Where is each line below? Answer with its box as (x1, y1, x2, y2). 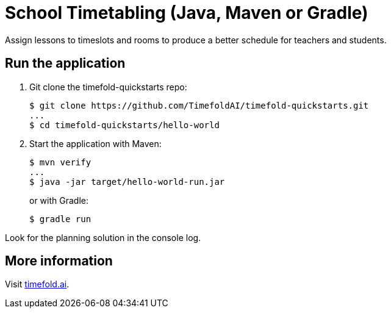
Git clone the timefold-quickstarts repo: (29, 81, 187, 92)
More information (5, 253, 113, 269)
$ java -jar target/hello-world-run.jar (29, 176, 225, 187)
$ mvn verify (29, 157, 91, 167)
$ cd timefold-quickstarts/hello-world (29, 120, 220, 130)
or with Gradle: (29, 195, 88, 206)
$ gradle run (29, 214, 91, 224)
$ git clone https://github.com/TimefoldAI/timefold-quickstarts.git (29, 100, 369, 110)
